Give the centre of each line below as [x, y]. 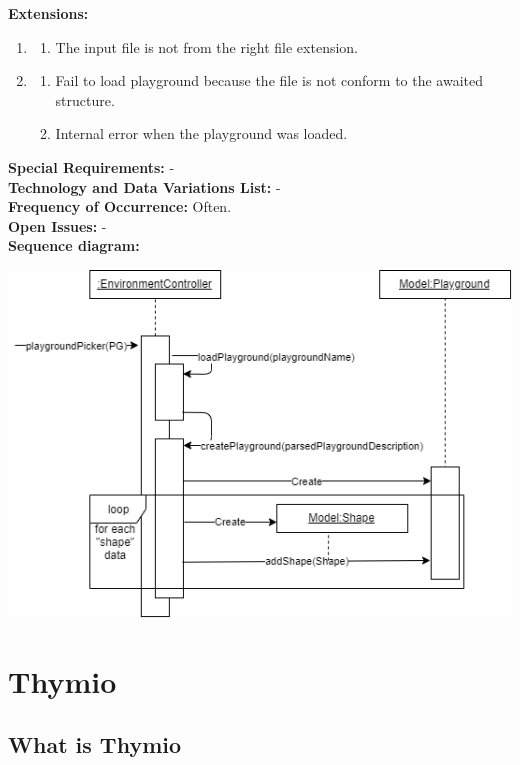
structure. [85, 99]
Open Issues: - [57, 225]
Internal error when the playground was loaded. [201, 133]
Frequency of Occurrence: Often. [120, 206]
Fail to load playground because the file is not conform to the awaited [269, 80]
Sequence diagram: [74, 245]
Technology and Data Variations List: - [144, 186]
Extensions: [48, 13]
